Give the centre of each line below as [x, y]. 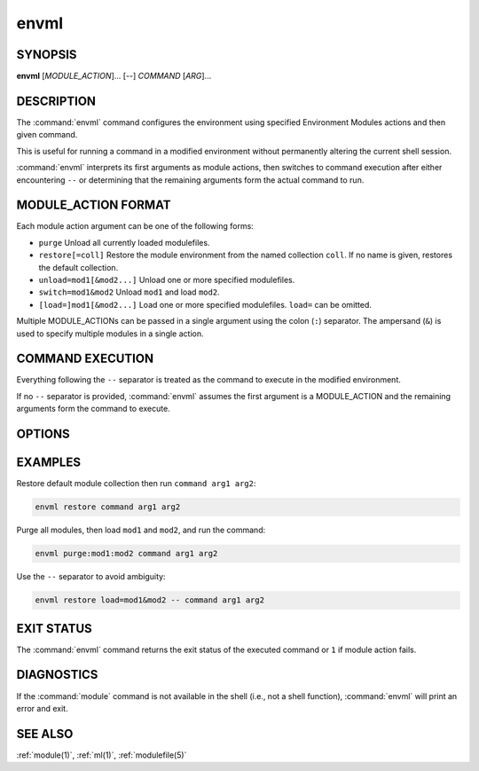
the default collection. [79, 267]
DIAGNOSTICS [57, 675]
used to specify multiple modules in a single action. [110, 334]
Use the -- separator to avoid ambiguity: [91, 577]
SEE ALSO [45, 733]
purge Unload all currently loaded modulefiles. [124, 242]
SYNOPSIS [47, 55]
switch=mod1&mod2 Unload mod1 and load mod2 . [130, 292]
